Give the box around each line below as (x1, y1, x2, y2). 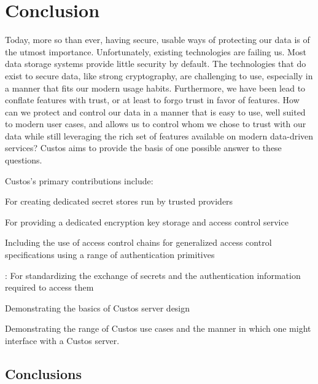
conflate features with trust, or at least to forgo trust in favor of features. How (5, 93, 300, 106)
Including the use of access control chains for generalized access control (5, 236, 272, 249)
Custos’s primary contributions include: (5, 174, 153, 187)
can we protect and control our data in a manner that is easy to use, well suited (5, 105, 306, 118)
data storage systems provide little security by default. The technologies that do (5, 57, 306, 70)
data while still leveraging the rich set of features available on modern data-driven (5, 129, 314, 142)
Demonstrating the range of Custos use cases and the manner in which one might (5, 322, 311, 335)
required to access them (5, 281, 94, 294)
